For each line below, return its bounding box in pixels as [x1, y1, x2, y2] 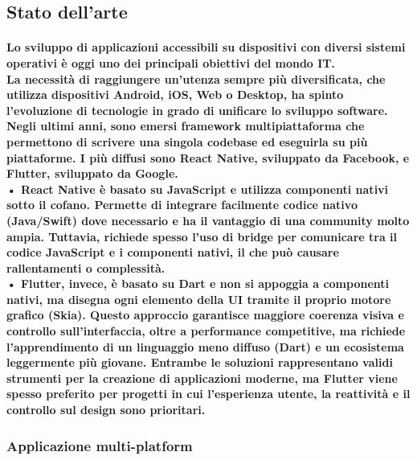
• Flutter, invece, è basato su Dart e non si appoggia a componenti [6, 275, 389, 292]
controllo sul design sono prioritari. [6, 401, 206, 418]
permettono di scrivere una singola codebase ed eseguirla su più [6, 133, 368, 150]
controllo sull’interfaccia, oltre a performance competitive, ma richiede [6, 322, 406, 339]
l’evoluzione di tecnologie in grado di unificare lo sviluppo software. [6, 101, 388, 118]
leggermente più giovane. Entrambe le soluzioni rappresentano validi [6, 354, 393, 371]
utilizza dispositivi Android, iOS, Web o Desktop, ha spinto [6, 86, 344, 103]
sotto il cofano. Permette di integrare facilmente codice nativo [6, 196, 358, 213]
